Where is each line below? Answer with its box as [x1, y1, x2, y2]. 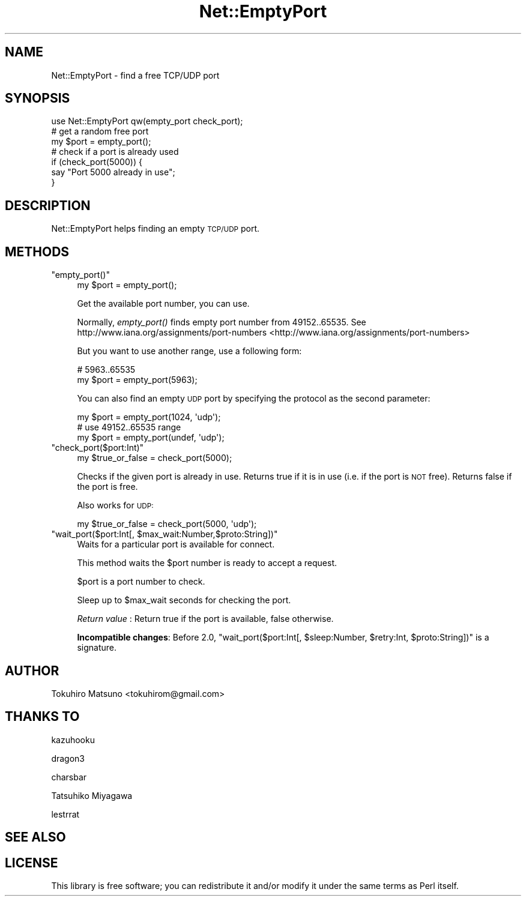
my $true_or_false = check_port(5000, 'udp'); [77, 519, 257, 529]
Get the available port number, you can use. [77, 298, 250, 309]
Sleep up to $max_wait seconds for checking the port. [77, 595, 291, 606]
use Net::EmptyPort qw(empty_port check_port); [51, 116, 243, 127]
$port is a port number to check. [77, 576, 205, 587]
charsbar [51, 771, 87, 782]
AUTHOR [5, 663, 59, 678]
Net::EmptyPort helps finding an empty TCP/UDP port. [51, 223, 260, 234]
